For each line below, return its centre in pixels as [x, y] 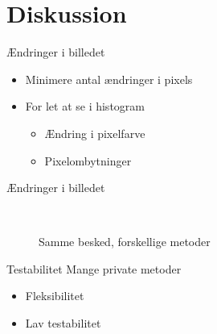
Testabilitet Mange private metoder [94, 268]
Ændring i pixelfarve [95, 133]
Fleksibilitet [55, 296]
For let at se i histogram [85, 106]
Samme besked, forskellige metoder [125, 242]
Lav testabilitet [63, 323]
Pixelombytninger [88, 160]
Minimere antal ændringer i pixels [109, 79]
